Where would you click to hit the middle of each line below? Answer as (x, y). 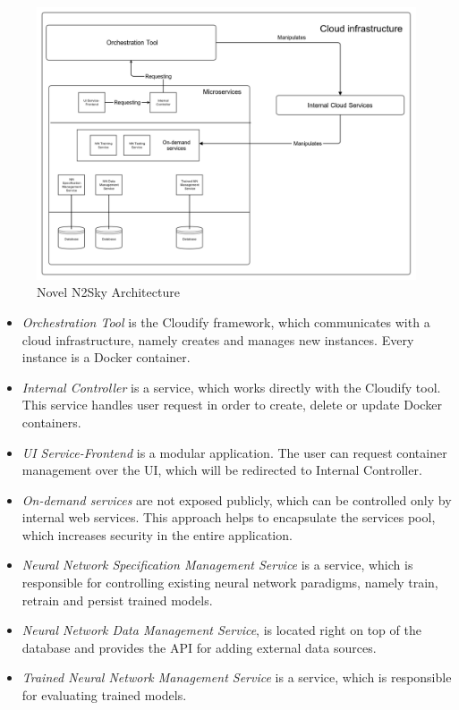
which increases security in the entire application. (157, 534)
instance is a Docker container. (106, 357)
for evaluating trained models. (104, 695)
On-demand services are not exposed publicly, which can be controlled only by (237, 499)
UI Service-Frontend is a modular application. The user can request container (234, 452)
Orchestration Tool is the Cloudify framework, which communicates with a (226, 321)
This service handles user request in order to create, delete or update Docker (232, 405)
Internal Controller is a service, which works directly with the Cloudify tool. (231, 387)
